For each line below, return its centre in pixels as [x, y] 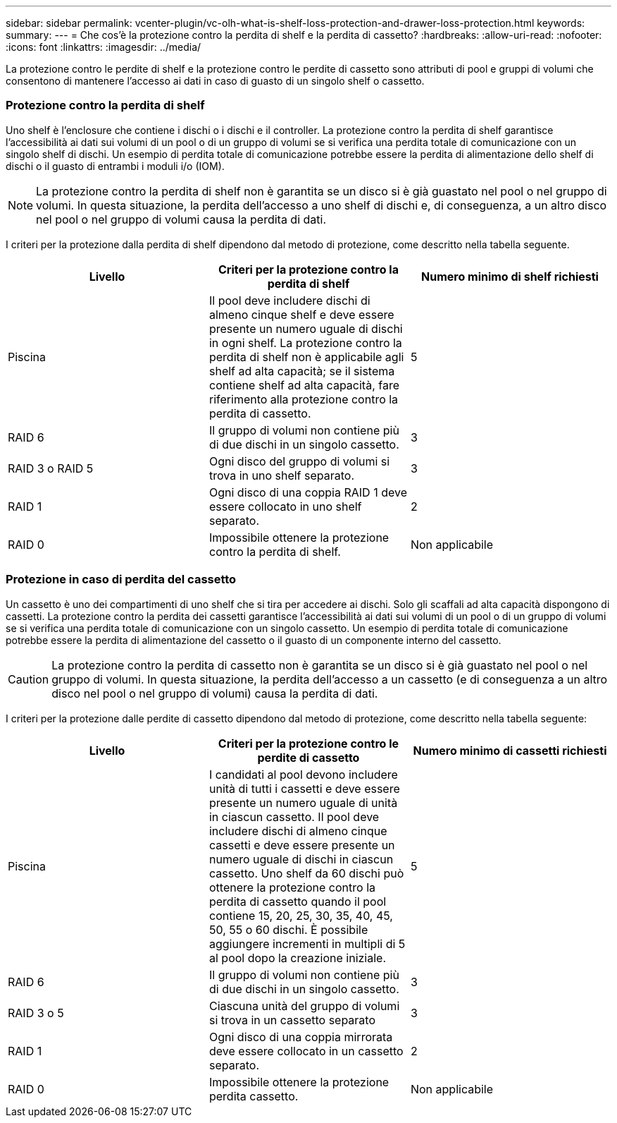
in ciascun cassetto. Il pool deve [294, 817]
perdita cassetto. [254, 1096]
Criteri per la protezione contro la [308, 269]
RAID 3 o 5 [36, 1013]
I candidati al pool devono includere [303, 774]
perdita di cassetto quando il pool [298, 901]
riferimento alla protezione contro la [304, 399]
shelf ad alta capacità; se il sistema [302, 371]
